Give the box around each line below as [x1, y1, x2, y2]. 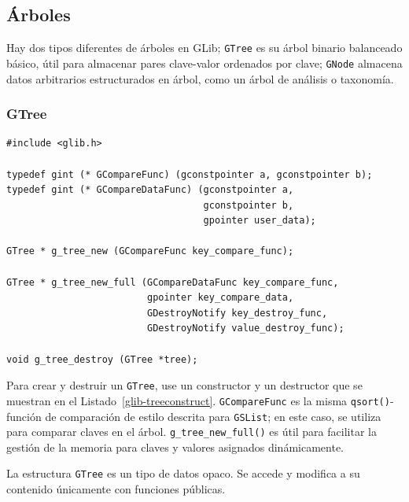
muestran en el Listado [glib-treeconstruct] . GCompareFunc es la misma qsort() [6, 392, 390, 408]
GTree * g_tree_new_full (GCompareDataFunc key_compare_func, [6, 276, 339, 288]
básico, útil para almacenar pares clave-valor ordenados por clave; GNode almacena [6, 54, 403, 71]
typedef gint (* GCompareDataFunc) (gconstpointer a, [6, 184, 294, 196]
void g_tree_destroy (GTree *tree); [6, 353, 198, 365]
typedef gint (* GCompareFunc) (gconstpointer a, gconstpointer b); [6, 168, 373, 180]
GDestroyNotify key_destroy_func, [146, 307, 328, 319]
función [6, 408, 42, 424]
